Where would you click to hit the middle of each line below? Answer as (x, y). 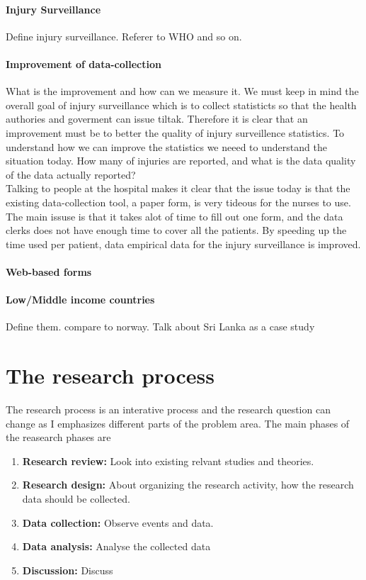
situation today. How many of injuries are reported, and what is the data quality (181, 161)
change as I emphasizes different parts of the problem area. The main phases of (178, 423)
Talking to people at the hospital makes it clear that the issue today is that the (178, 188)
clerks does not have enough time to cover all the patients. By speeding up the (176, 230)
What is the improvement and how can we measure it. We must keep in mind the (182, 91)
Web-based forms (49, 271)
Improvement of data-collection (84, 63)
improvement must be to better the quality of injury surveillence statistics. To (175, 132)
